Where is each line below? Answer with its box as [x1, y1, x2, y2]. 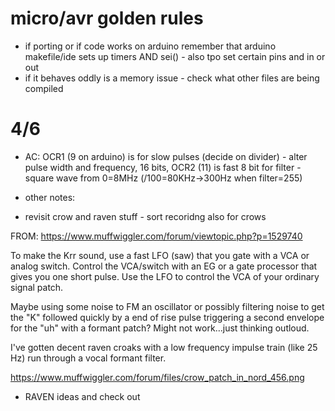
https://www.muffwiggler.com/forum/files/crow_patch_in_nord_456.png [10, 371, 305, 383]
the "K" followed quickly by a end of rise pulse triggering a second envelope [10, 311, 325, 323]
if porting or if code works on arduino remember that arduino [24, 40, 277, 52]
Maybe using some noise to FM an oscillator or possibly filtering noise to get [10, 300, 325, 312]
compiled [24, 82, 64, 94]
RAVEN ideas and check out [24, 390, 141, 402]
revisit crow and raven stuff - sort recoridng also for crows [24, 210, 267, 222]
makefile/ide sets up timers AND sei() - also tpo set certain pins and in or [24, 50, 326, 62]
